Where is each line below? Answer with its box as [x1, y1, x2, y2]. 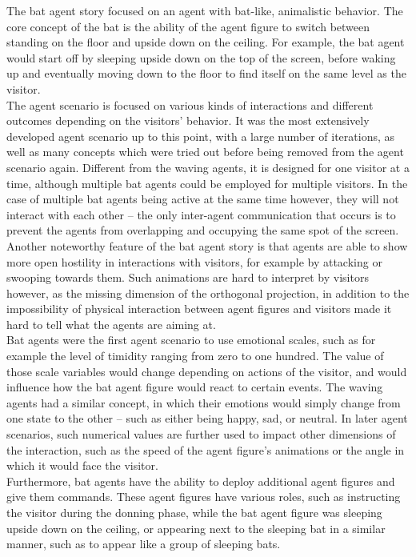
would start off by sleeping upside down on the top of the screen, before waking [6, 49, 396, 66]
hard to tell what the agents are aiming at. [6, 315, 216, 332]
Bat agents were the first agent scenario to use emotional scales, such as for [6, 331, 376, 348]
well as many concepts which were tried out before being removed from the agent [6, 143, 404, 160]
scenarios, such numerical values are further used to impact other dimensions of [6, 426, 396, 443]
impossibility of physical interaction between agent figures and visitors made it [6, 300, 392, 317]
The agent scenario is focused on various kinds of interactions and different [6, 96, 374, 113]
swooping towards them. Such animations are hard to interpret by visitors [6, 269, 369, 286]
